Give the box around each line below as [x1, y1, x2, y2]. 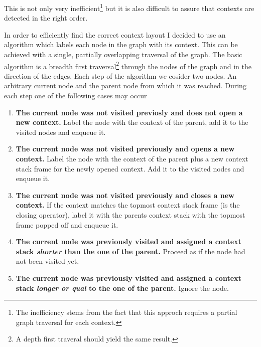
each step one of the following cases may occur [4, 90, 147, 101]
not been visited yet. [16, 256, 79, 266]
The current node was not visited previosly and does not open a [16, 107, 243, 117]
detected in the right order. [4, 13, 88, 23]
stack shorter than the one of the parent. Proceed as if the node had [16, 246, 245, 256]
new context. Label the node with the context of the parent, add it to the [16, 117, 248, 127]
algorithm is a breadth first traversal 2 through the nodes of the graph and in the [4, 59, 251, 71]
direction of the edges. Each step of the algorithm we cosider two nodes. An [4, 70, 237, 81]
